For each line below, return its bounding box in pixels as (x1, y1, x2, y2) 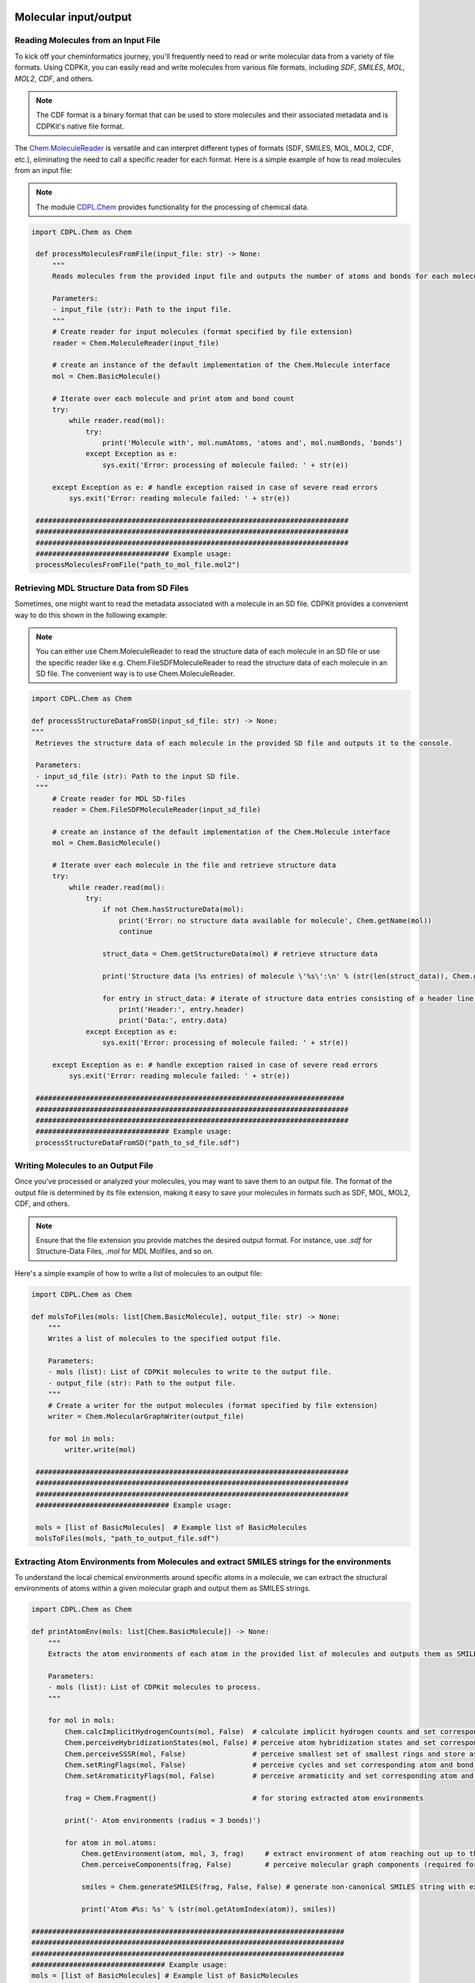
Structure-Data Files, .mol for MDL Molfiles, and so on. (36, 1246, 214, 1256)
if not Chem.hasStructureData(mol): (101, 905, 245, 914)
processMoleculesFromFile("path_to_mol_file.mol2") (36, 560, 241, 570)
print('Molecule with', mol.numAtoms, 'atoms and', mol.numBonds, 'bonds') (101, 439, 403, 447)
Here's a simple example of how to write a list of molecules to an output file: (14, 1268, 263, 1278)
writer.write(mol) (64, 1445, 136, 1455)
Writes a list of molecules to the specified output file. (47, 1334, 283, 1344)
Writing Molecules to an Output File (14, 1160, 154, 1172)
